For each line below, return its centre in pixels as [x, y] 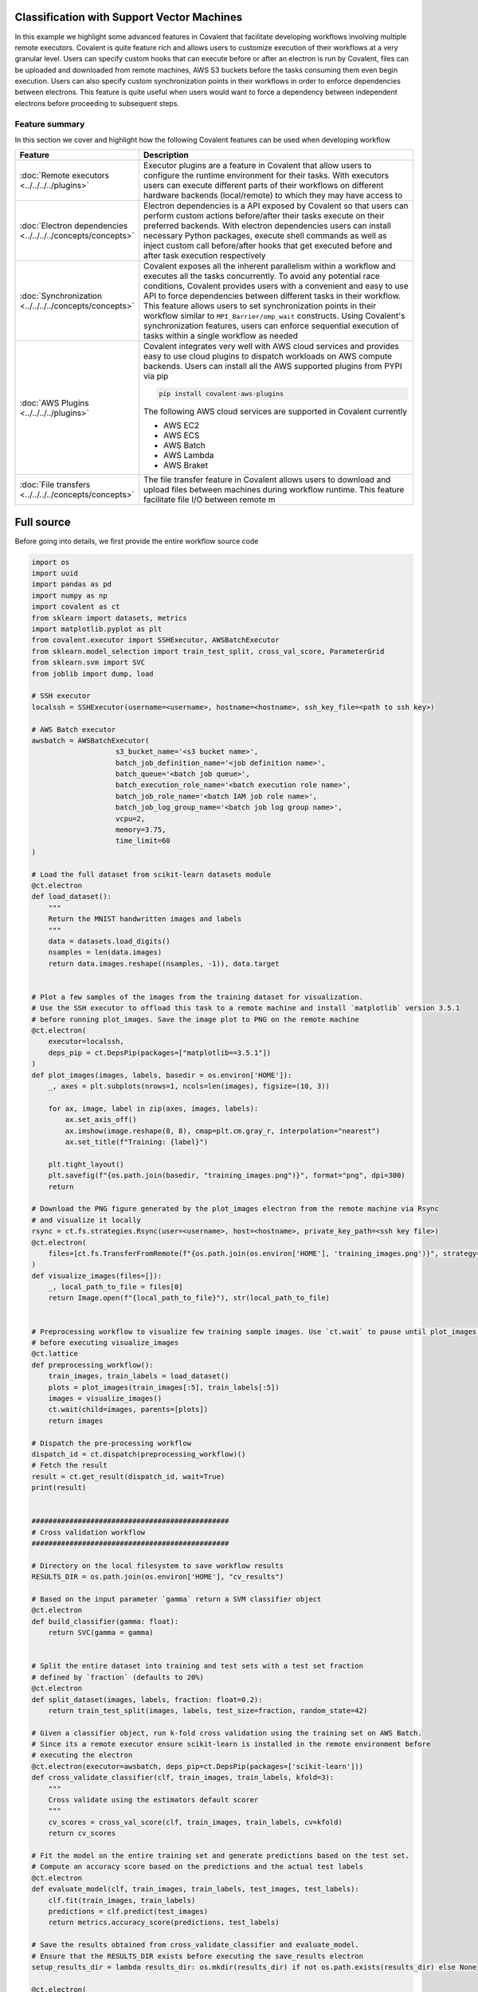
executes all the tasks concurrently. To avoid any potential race [262, 276]
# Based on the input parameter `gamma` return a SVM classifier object [176, 1599]
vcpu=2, [131, 818]
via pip [156, 376]
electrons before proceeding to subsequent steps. [97, 103]
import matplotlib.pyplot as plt [97, 629]
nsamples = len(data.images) [105, 953]
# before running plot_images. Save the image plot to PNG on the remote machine [196, 1019]
